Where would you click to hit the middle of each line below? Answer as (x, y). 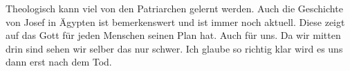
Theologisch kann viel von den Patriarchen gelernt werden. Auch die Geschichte (174, 8)
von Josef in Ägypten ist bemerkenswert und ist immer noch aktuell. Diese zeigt (175, 22)
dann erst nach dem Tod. (59, 62)
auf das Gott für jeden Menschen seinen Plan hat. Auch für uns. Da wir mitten (173, 35)
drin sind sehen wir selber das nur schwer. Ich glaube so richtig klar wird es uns (174, 48)
